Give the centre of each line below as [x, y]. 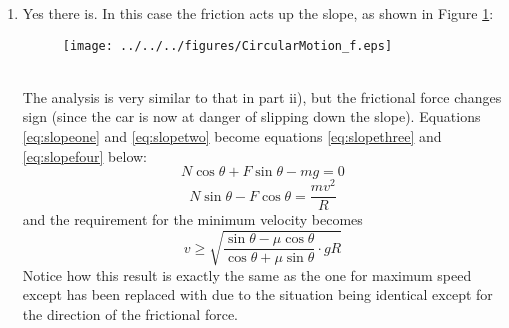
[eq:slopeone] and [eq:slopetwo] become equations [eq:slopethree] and [232, 136]
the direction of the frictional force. [130, 313]
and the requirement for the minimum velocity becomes [192, 219]
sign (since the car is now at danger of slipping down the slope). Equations [251, 116]
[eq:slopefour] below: [84, 155]
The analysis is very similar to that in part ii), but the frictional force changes [262, 96]
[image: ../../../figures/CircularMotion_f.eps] [227, 45]
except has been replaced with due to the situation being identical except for [257, 294]
